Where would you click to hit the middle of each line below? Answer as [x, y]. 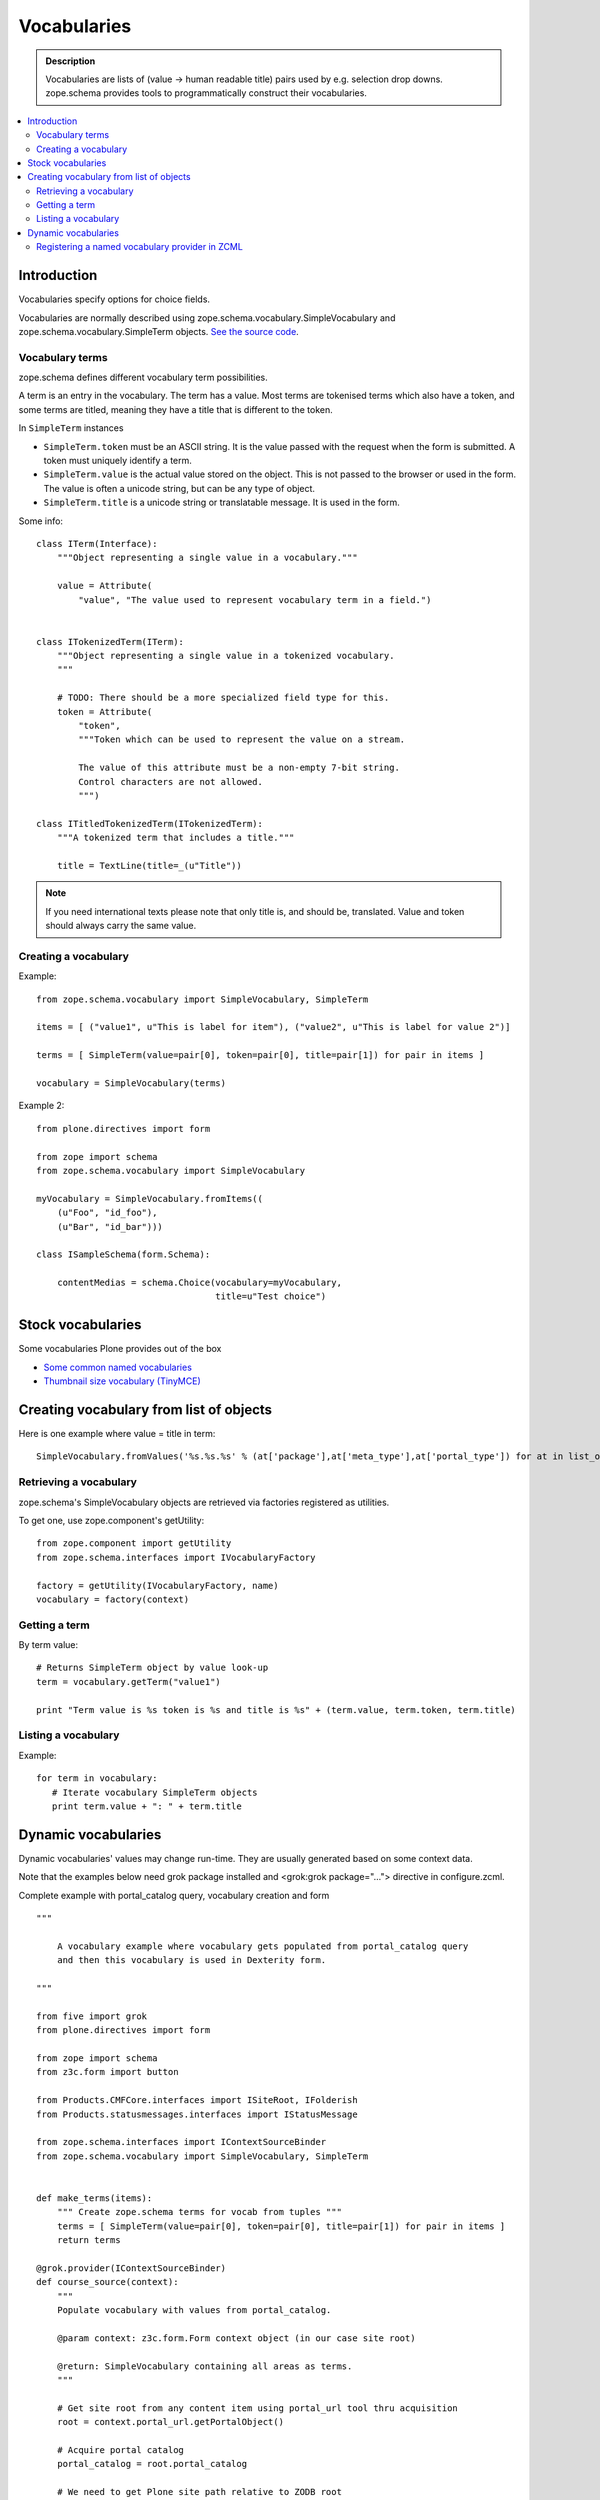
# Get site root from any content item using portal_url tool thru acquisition [257, 2408]
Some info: [41, 521]
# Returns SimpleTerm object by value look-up [152, 1668]
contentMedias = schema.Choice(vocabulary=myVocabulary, [199, 1283]
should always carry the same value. [121, 926]
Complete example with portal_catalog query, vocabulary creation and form [174, 1895]
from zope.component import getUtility [134, 1543]
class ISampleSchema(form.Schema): [123, 1254]
